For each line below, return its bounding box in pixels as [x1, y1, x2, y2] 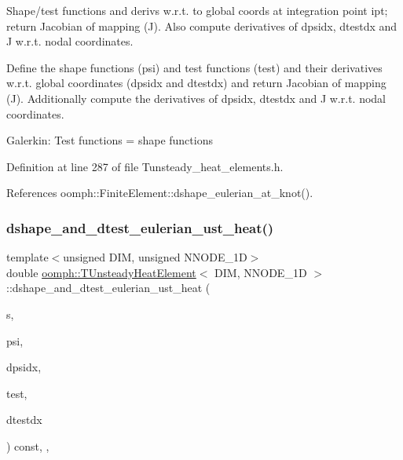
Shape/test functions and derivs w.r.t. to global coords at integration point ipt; [6, 2, 388, 18]
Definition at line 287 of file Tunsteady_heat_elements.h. [6, 158, 284, 174]
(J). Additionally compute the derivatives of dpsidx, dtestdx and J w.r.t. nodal [6, 89, 386, 106]
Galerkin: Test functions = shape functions [6, 132, 213, 148]
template [6, 249, 49, 265]
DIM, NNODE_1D [214, 264, 307, 280]
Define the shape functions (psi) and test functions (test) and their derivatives [6, 59, 383, 75]
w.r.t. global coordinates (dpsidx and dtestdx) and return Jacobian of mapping [6, 75, 387, 91]
